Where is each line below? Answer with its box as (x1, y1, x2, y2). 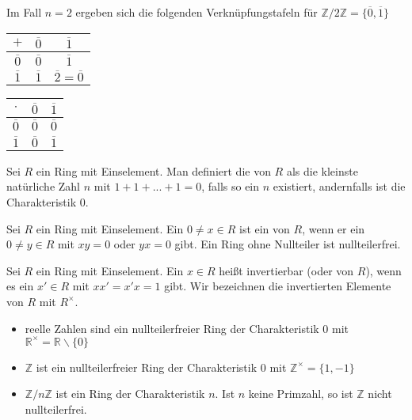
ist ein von (238, 220, 290, 236)
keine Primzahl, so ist (248, 385, 353, 402)
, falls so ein (201, 178, 260, 195)
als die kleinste (286, 162, 358, 179)
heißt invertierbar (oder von (219, 262, 354, 278)
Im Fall (6, 4, 42, 20)
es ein (6, 278, 34, 294)
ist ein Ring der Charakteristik (55, 385, 205, 402)
